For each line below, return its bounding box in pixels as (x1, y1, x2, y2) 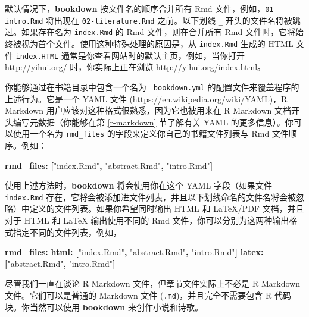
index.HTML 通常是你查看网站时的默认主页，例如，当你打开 (15, 49, 245, 61)
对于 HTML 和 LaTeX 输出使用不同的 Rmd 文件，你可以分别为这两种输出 (5, 214, 289, 226)
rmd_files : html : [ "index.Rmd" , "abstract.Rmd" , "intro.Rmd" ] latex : (5, 246, 264, 258)
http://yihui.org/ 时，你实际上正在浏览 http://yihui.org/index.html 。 (5, 61, 266, 73)
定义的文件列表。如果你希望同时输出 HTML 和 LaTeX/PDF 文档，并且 (29, 202, 304, 215)
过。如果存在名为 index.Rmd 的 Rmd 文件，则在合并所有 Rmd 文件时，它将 (5, 26, 295, 38)
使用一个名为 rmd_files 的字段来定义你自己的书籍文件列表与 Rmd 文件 (13, 127, 289, 140)
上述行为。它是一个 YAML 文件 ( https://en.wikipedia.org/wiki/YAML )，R (5, 92, 288, 105)
